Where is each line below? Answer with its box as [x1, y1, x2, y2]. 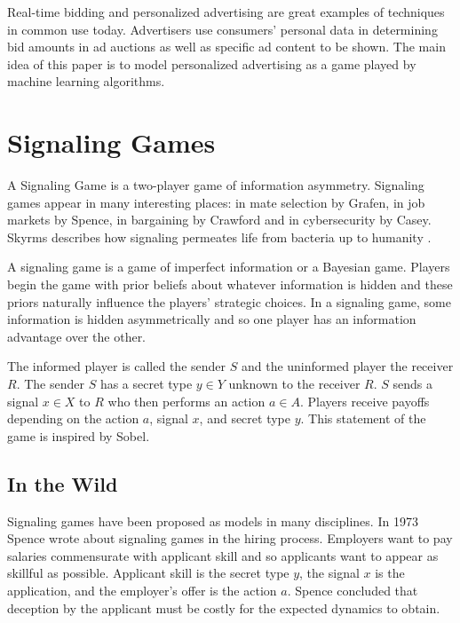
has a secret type [99, 375, 193, 393]
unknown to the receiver [228, 375, 361, 393]
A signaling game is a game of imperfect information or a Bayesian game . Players [7, 257, 450, 276]
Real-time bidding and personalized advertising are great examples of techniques [7, 3, 445, 20]
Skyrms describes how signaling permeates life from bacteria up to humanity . [7, 227, 432, 246]
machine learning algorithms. [7, 72, 165, 91]
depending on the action [7, 409, 139, 428]
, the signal [299, 564, 360, 582]
